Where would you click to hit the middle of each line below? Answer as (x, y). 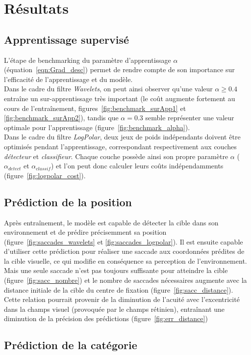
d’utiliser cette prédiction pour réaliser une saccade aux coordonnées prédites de (124, 251)
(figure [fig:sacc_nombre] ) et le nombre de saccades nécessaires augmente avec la (125, 280)
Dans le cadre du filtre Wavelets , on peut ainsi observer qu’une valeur (108, 89)
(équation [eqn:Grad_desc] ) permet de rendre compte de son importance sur (119, 69)
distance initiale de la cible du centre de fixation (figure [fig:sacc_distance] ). (119, 289)
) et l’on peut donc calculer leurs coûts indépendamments (137, 166)
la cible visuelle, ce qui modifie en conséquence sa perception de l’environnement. (125, 260)
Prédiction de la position (68, 202)
